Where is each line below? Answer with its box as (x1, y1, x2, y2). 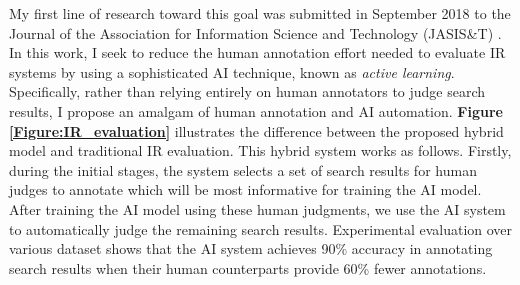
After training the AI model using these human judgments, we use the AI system (9, 198, 506, 219)
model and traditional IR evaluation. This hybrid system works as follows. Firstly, (9, 140, 512, 161)
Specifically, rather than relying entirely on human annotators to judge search (9, 81, 486, 102)
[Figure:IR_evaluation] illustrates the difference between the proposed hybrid (9, 120, 504, 141)
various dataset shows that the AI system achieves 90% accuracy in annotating (9, 238, 493, 259)
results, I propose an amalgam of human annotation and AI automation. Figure (9, 100, 503, 121)
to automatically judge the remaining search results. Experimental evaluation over (9, 218, 513, 239)
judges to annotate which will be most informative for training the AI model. (9, 179, 482, 200)
